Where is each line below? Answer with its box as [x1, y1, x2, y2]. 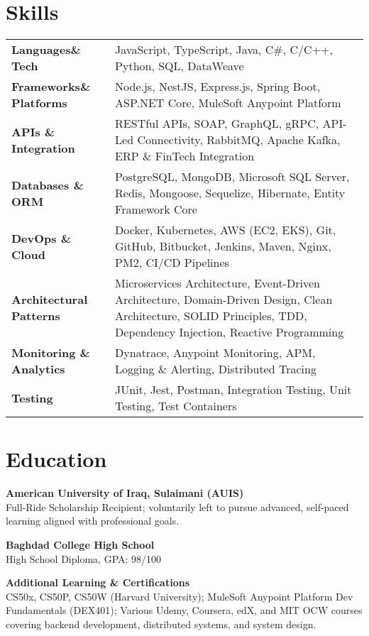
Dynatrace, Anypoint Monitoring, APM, [115, 344, 316, 361]
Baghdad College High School [6, 537, 155, 552]
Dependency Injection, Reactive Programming [115, 324, 344, 341]
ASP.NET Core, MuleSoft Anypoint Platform [115, 94, 341, 111]
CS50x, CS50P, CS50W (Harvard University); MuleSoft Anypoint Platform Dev [6, 588, 353, 603]
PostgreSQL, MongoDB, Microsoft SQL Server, [115, 168, 350, 185]
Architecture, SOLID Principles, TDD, [115, 307, 307, 324]
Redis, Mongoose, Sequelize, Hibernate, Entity [115, 185, 346, 202]
